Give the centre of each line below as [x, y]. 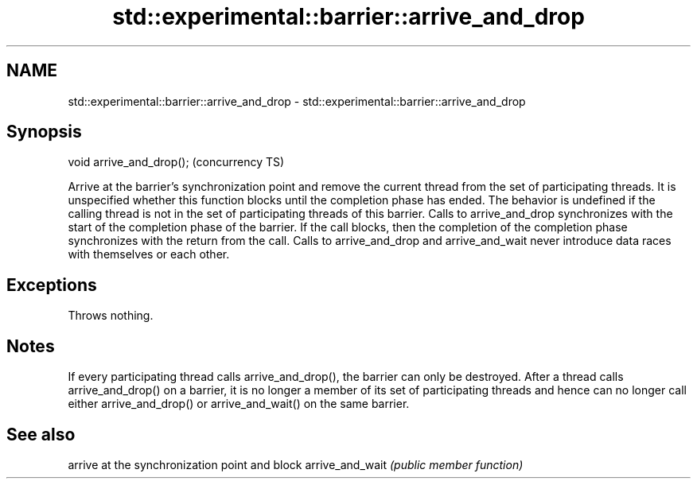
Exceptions [52, 285]
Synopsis [44, 132]
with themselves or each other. [149, 254]
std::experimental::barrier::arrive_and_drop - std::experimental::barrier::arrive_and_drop [297, 101]
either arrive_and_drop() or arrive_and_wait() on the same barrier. [239, 404]
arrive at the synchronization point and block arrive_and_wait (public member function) [296, 464]
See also [41, 434]
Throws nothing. [111, 316]
